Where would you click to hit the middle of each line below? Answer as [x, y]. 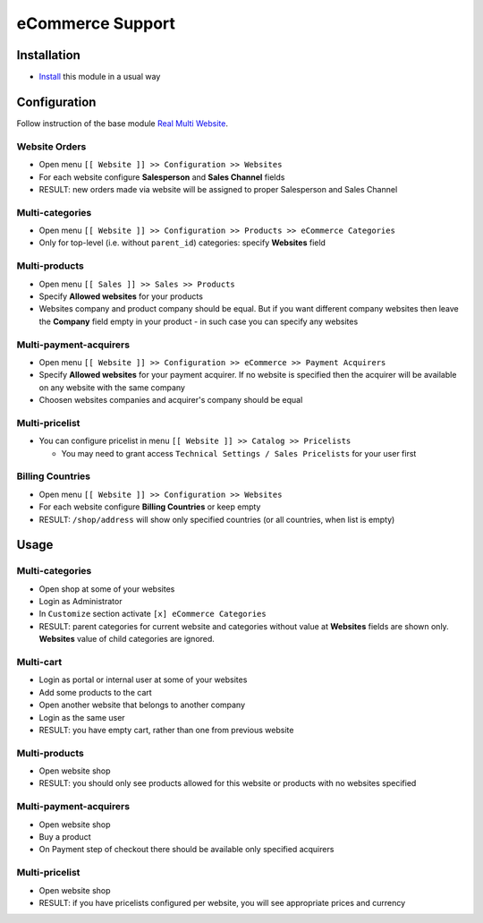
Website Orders [51, 146]
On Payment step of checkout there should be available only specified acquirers [186, 850]
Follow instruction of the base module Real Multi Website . [122, 123]
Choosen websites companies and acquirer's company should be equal [171, 400]
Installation [48, 55]
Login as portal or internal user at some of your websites [143, 679]
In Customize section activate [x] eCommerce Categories [153, 614]
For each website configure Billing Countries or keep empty [150, 507]
